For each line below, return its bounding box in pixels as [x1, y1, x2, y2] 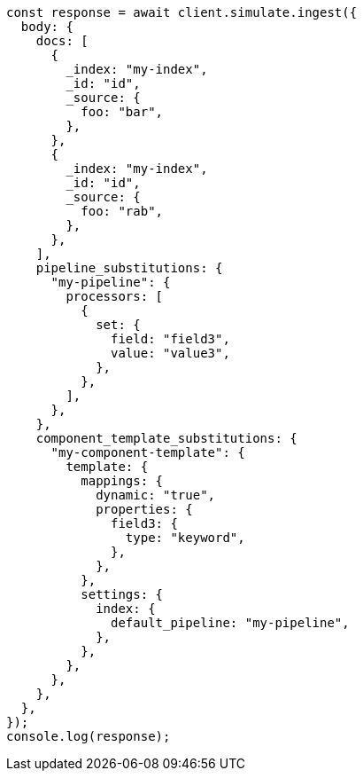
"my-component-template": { [50, 445, 245, 460]
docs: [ [35, 34, 89, 48]
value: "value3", [111, 346, 230, 360]
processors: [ [66, 289, 164, 303]
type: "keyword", [125, 530, 245, 545]
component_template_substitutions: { [35, 431, 297, 445]
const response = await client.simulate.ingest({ [6, 5, 358, 20]
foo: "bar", [81, 105, 164, 119]
